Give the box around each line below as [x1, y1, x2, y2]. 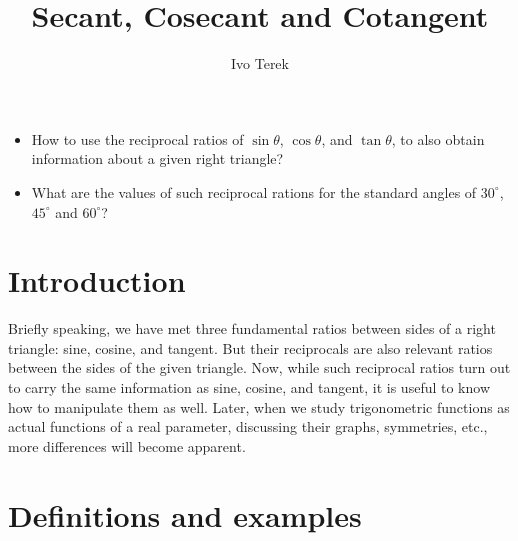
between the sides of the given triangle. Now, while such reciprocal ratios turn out [8, 357, 511, 378]
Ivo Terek [231, 53, 289, 74]
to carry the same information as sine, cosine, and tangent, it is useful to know [8, 377, 491, 397]
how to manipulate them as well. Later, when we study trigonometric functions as [8, 396, 510, 417]
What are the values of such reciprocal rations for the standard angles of [31, 181, 477, 202]
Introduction [8, 260, 186, 301]
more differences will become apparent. [8, 435, 246, 456]
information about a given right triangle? [31, 148, 284, 169]
